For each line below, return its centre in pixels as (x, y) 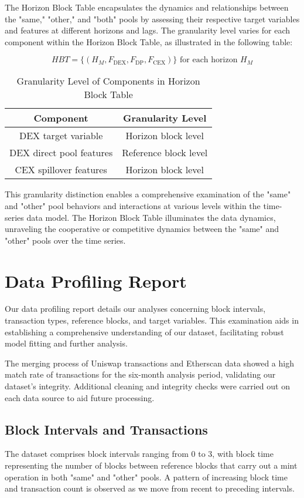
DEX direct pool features (61, 153)
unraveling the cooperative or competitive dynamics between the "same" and (142, 229)
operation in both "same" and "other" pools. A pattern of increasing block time (146, 477)
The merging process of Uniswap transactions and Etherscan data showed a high (149, 363)
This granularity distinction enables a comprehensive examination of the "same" (148, 194)
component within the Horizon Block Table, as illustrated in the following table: (149, 41)
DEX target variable (61, 136)
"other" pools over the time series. (65, 240)
